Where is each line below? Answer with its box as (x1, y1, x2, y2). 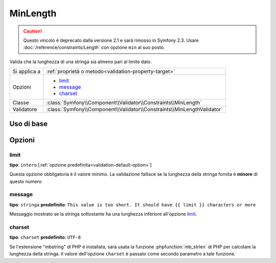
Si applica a (12, 68, 41, 75)
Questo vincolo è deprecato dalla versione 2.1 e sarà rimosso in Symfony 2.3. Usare (23, 37, 199, 43)
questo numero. (9, 178, 43, 185)
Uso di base (9, 119, 48, 128)
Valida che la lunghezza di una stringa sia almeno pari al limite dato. (9, 59, 152, 65)
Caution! (23, 28, 42, 34)
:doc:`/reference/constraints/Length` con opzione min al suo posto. (23, 44, 165, 50)
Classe (12, 99, 29, 107)
